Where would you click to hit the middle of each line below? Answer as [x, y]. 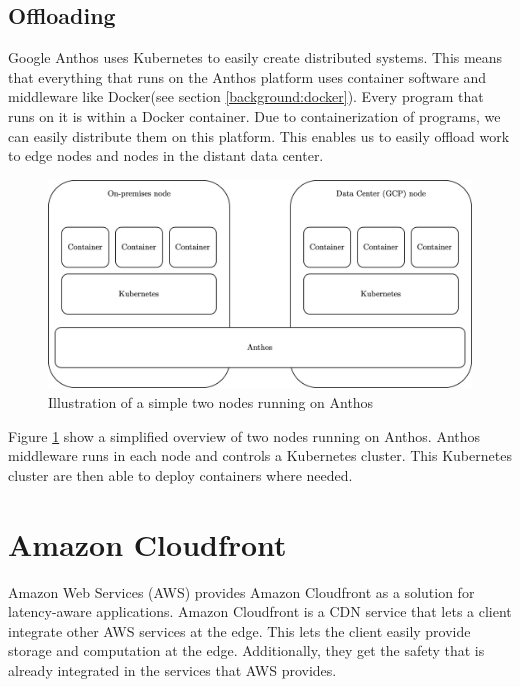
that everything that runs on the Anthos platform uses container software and [247, 76]
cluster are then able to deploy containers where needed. [180, 474]
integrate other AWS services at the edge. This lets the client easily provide [239, 630]
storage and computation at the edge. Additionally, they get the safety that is [246, 650]
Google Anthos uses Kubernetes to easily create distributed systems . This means [255, 57]
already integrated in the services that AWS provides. [172, 669]
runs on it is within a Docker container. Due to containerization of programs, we [254, 115]
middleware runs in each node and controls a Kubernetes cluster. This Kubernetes [260, 455]
